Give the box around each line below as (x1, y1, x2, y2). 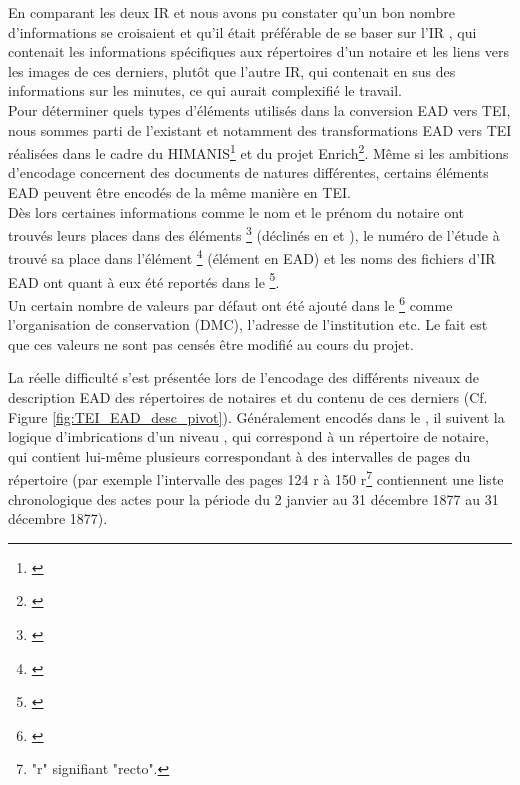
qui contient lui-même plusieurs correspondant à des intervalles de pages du (8, 445, 471, 466)
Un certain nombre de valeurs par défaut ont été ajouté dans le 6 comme (8, 291, 453, 315)
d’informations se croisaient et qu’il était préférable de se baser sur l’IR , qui (8, 21, 477, 42)
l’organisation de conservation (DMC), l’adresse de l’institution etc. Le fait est (8, 314, 488, 335)
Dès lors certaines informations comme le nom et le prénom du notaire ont (8, 201, 465, 222)
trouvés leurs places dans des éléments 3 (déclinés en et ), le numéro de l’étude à (8, 222, 500, 245)
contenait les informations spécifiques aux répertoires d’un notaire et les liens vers (8, 41, 509, 62)
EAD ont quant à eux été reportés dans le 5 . (8, 268, 280, 292)
